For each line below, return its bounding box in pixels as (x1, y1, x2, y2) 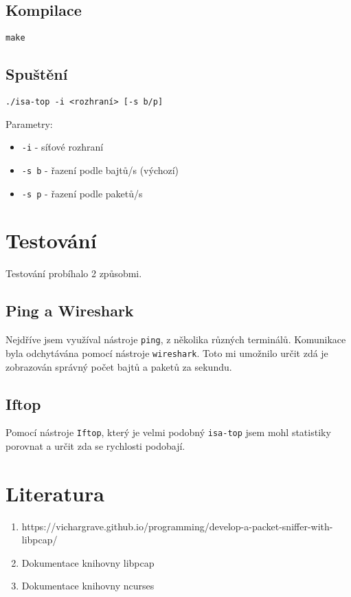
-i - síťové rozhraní (21, 140, 104, 154)
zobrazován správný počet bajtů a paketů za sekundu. (5, 359, 232, 373)
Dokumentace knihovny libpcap (21, 555, 155, 569)
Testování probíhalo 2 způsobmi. (5, 266, 142, 281)
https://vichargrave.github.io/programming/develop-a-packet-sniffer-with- (21, 519, 333, 533)
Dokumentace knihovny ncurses (21, 578, 155, 593)
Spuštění (5, 63, 68, 85)
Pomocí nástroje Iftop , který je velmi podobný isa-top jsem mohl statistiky (5, 425, 331, 439)
